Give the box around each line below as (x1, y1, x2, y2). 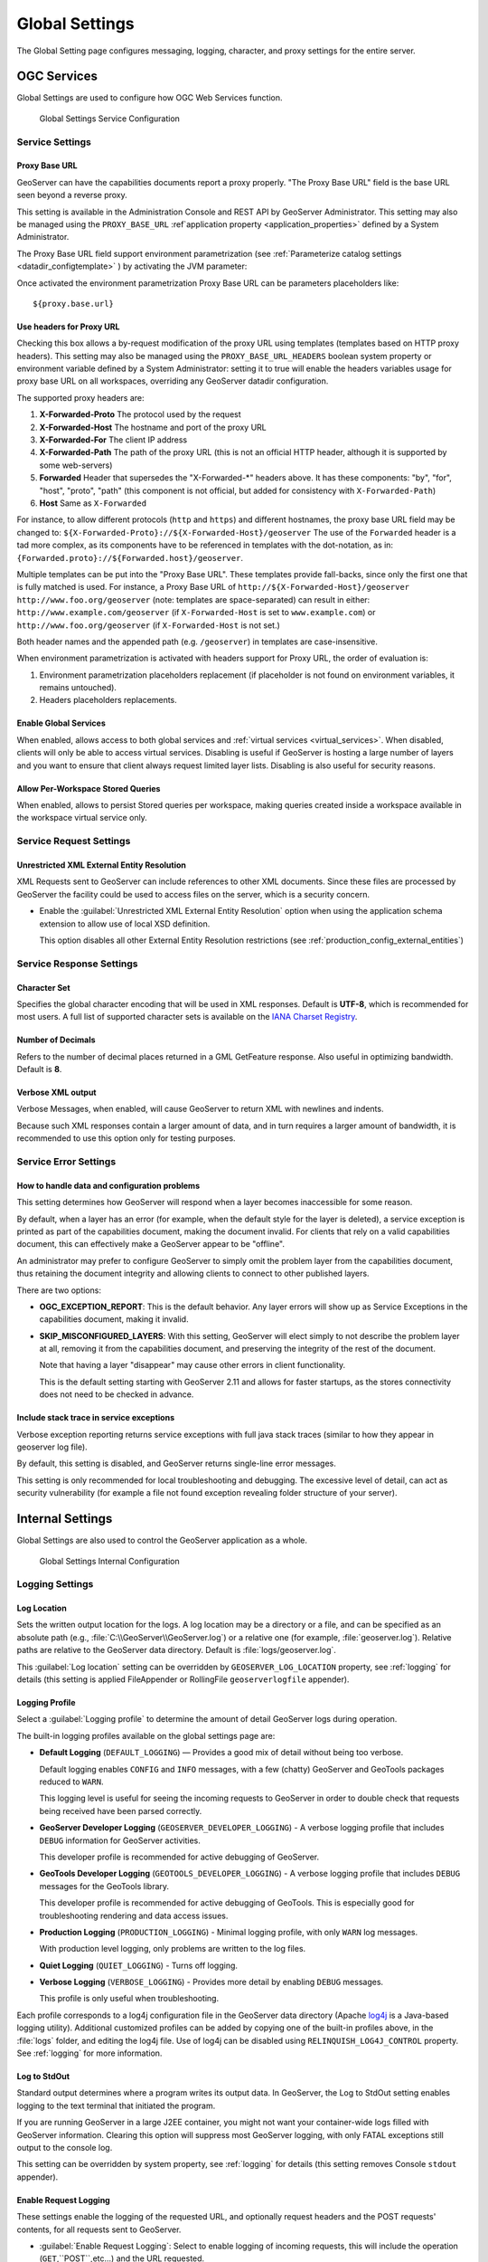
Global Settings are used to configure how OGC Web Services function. (16, 92, 284, 103)
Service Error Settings (16, 1155, 117, 1167)
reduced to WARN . (39, 1776, 104, 1787)
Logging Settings (16, 1578, 94, 1591)
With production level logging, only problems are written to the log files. (39, 1944, 306, 1954)
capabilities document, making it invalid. (39, 1314, 189, 1325)
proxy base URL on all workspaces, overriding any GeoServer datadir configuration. (16, 375, 329, 386)
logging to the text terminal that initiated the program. (16, 2100, 216, 2111)
